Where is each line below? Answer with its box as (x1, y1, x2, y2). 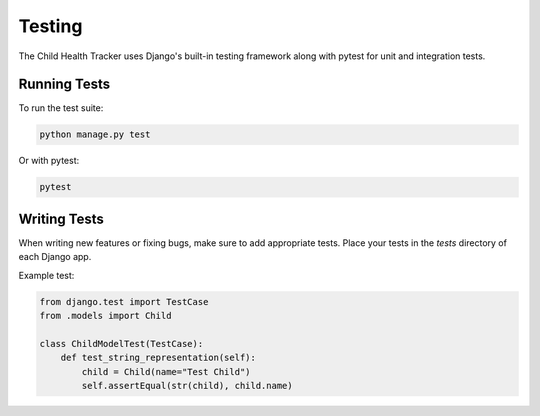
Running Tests (18, 76, 110, 93)
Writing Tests (18, 210, 105, 227)
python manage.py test (39, 129, 151, 140)
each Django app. (18, 251, 92, 263)
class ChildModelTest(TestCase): (39, 338, 204, 349)
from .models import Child (39, 310, 172, 322)
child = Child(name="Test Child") (81, 366, 251, 377)
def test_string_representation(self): (60, 352, 257, 364)
